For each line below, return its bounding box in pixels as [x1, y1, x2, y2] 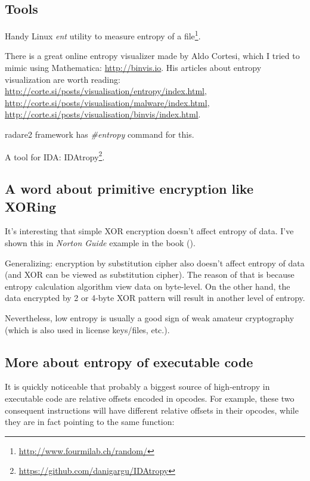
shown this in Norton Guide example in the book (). [5, 237, 196, 249]
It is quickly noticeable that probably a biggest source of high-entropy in [5, 380, 270, 393]
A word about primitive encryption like [5, 179, 253, 198]
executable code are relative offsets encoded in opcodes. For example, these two [5, 392, 294, 404]
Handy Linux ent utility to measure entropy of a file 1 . [5, 28, 201, 42]
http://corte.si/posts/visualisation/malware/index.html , [5, 96, 210, 108]
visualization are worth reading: [5, 73, 120, 85]
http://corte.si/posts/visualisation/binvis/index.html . [5, 108, 201, 120]
